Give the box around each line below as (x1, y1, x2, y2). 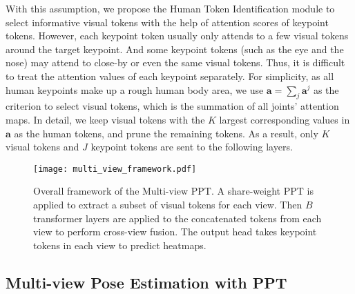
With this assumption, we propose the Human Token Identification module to (6, 1, 335, 15)
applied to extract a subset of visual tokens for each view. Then (33, 197, 303, 211)
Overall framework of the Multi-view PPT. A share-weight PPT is (33, 184, 314, 198)
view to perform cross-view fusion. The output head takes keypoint (33, 224, 317, 239)
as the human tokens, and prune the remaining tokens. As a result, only (14, 126, 318, 140)
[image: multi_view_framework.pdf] (33, 164, 197, 174)
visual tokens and (6, 139, 79, 154)
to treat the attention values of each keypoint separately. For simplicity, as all (6, 68, 334, 83)
